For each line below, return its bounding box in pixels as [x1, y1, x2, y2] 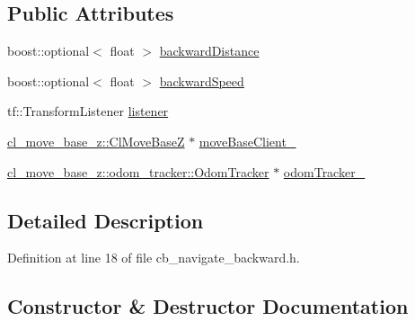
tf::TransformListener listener [7, 102, 169, 120]
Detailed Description [7, 206, 204, 234]
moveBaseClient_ [199, 131, 296, 150]
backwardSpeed [159, 71, 244, 90]
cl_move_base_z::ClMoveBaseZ [7, 131, 185, 150]
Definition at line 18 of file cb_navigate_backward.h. [7, 248, 300, 267]
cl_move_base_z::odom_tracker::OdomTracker [7, 162, 269, 181]
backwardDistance [159, 41, 260, 60]
